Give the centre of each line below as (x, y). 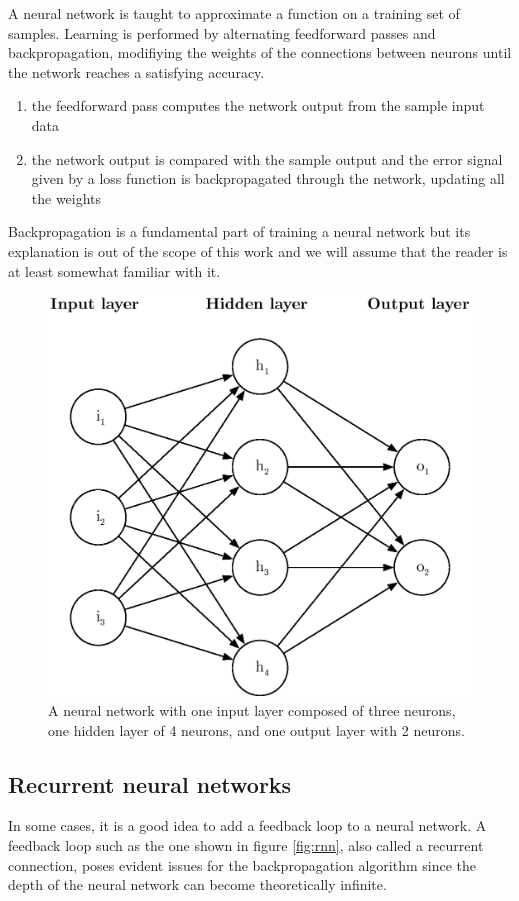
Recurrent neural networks (150, 783)
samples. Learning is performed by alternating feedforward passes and (222, 32)
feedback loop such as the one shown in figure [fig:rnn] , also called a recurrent (246, 844)
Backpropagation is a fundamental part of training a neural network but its (239, 231)
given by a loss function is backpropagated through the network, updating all (268, 178)
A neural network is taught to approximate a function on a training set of (234, 13)
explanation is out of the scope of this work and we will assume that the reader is (258, 250)
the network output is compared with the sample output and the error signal (267, 158)
